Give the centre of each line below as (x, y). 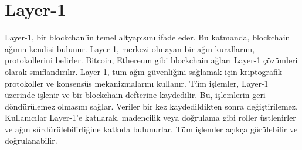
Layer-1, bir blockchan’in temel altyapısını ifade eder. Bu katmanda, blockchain (147, 37)
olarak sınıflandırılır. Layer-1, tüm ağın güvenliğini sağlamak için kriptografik (144, 71)
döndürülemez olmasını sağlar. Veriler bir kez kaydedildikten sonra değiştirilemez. (151, 106)
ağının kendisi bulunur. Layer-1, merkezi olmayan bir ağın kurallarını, (130, 48)
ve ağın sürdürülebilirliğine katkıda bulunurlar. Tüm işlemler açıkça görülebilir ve (151, 129)
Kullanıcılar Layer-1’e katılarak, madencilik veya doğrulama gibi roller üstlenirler (150, 117)
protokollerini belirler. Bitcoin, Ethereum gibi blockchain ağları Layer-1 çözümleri (151, 60)
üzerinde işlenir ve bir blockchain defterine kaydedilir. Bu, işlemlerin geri (135, 95)
